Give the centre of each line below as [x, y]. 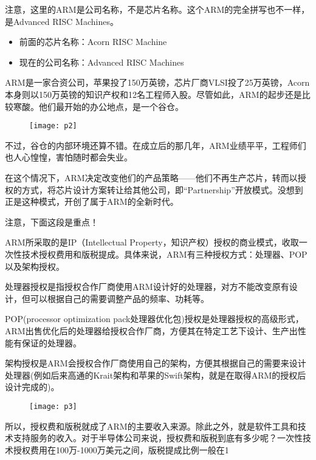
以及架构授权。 [35, 266]
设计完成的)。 [32, 387]
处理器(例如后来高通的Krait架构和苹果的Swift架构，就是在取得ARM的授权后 [156, 375]
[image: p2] [53, 126]
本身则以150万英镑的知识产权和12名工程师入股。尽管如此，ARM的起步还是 [153, 94]
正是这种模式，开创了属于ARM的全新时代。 [92, 201]
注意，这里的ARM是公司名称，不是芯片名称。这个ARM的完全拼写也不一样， [157, 9]
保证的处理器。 [51, 342]
